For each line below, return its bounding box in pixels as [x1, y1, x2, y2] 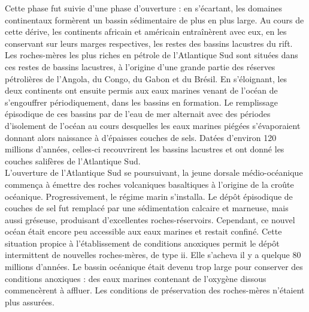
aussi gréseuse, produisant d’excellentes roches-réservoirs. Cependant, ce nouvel [5, 213, 295, 226]
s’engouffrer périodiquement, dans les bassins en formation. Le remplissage [5, 95, 278, 108]
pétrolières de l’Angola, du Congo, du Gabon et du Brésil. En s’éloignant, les [5, 72, 287, 85]
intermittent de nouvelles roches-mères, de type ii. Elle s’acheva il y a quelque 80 [5, 248, 301, 261]
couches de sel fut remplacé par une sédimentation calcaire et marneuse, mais [5, 202, 289, 214]
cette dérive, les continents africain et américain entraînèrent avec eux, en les [5, 25, 287, 38]
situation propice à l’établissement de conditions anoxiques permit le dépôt [5, 236, 280, 249]
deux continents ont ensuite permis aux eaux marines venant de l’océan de [5, 84, 278, 97]
